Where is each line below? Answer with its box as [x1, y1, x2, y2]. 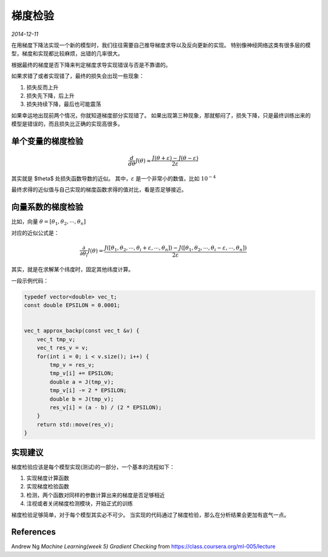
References [11, 527, 56, 538]
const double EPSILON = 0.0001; [24, 302, 121, 309]
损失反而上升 [26, 83, 59, 91]
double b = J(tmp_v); [49, 395, 114, 403]
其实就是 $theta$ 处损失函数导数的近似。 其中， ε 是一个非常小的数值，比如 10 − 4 [11, 174, 216, 182]
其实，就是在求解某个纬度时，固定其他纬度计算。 [11, 266, 134, 273]
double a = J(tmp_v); [49, 378, 114, 386]
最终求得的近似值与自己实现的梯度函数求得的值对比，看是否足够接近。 [11, 186, 187, 193]
